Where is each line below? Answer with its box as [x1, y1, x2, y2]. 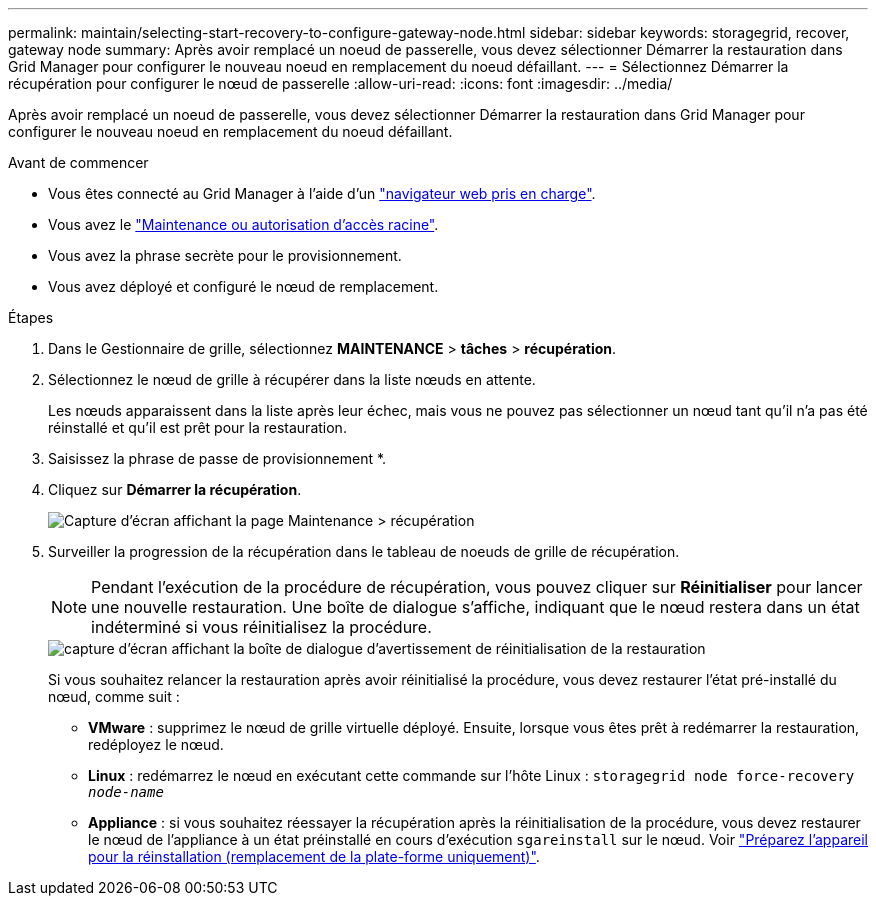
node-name [88, 784, 164, 800]
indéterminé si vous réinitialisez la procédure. [91, 617, 432, 637]
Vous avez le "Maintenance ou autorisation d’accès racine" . [48, 216, 439, 233]
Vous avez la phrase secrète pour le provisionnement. [48, 247, 402, 264]
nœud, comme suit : [48, 688, 180, 705]
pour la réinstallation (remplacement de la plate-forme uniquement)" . [88, 848, 540, 865]
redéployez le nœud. [88, 736, 224, 753]
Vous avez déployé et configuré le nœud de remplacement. [48, 278, 439, 295]
